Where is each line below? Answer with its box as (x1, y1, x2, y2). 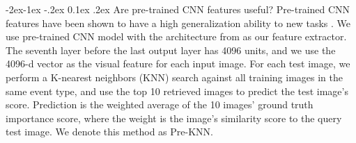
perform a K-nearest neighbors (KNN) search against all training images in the (6, 69, 343, 84)
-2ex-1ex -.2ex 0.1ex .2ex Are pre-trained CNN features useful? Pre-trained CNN (6, 2, 350, 16)
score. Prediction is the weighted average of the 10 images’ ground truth (6, 97, 314, 112)
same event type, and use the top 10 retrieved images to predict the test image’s (6, 83, 348, 98)
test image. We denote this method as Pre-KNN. (6, 124, 213, 139)
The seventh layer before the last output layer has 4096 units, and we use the (6, 42, 336, 57)
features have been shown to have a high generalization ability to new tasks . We (6, 15, 351, 30)
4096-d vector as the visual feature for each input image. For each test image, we (6, 56, 350, 71)
